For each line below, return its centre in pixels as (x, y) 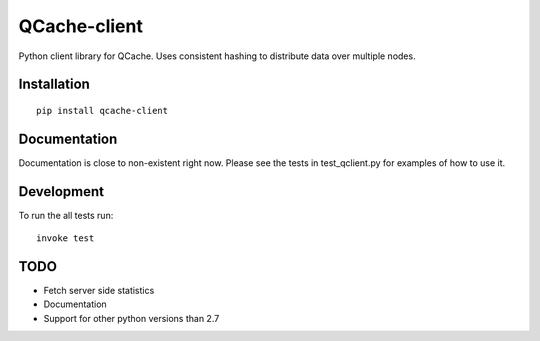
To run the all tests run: (66, 215)
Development (61, 191)
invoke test (65, 238)
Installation (54, 84)
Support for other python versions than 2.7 (131, 318)
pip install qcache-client (102, 110)
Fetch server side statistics (99, 291)
